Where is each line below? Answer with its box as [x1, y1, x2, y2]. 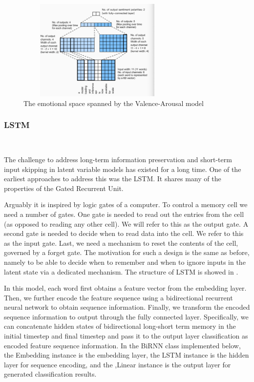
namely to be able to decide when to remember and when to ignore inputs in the [4, 256, 246, 267]
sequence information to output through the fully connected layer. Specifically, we [4, 311, 249, 321]
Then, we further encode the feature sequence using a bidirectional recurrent [4, 292, 233, 302]
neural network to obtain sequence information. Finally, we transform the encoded [4, 302, 250, 312]
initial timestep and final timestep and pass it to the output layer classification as [4, 331, 248, 341]
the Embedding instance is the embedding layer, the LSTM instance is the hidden [4, 350, 249, 360]
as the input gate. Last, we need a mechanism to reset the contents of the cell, [4, 237, 238, 248]
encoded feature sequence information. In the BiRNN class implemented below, [4, 340, 241, 350]
